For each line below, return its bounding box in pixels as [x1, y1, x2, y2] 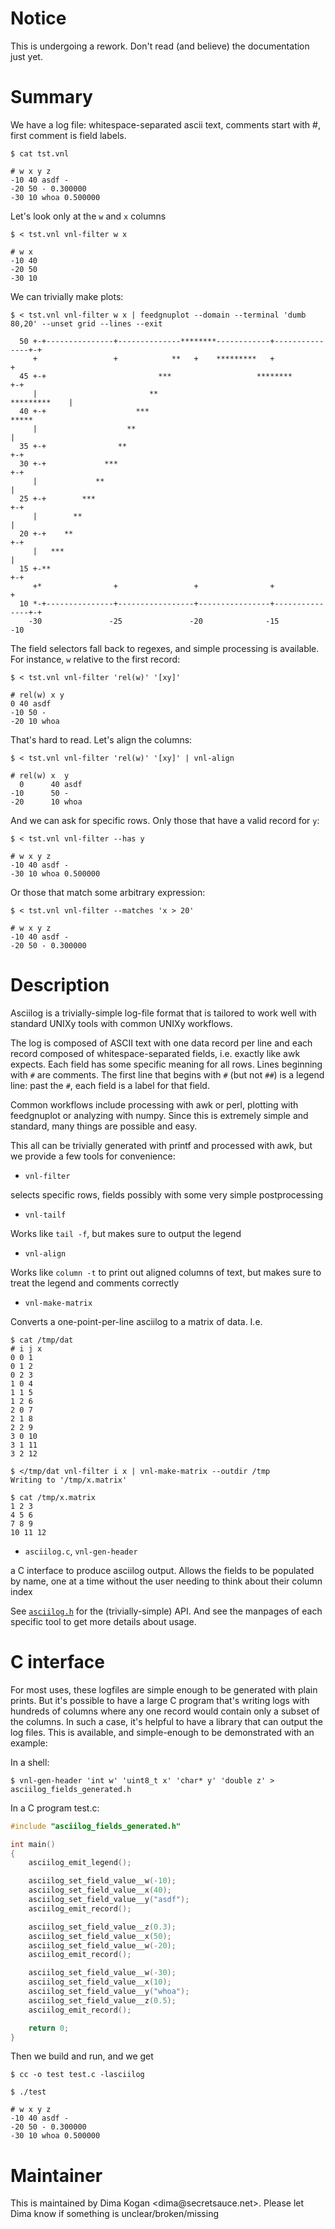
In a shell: [10, 1756, 50, 1768]
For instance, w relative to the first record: [10, 653, 181, 665]
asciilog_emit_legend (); [28, 1858, 132, 1868]
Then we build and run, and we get [10, 2050, 154, 2062]
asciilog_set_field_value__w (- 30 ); [28, 1968, 177, 1978]
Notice [10, 7, 67, 30]
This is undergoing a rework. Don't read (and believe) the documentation [10, 40, 310, 52]
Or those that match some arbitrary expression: [10, 886, 206, 898]
